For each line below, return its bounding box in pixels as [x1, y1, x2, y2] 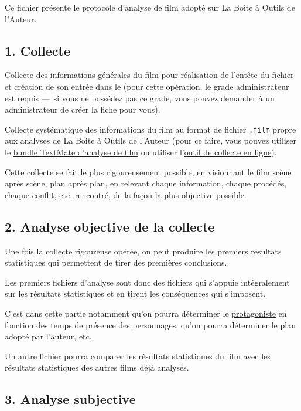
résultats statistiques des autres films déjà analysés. [5, 361, 189, 373]
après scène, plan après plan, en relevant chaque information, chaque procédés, [5, 177, 287, 189]
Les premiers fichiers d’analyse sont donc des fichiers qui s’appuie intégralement [5, 276, 290, 288]
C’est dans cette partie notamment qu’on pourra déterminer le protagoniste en [5, 307, 287, 319]
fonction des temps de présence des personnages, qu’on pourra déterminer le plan [5, 318, 296, 331]
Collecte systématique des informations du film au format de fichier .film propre [5, 123, 296, 135]
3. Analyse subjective [5, 390, 136, 408]
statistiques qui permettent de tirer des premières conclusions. [5, 256, 227, 269]
